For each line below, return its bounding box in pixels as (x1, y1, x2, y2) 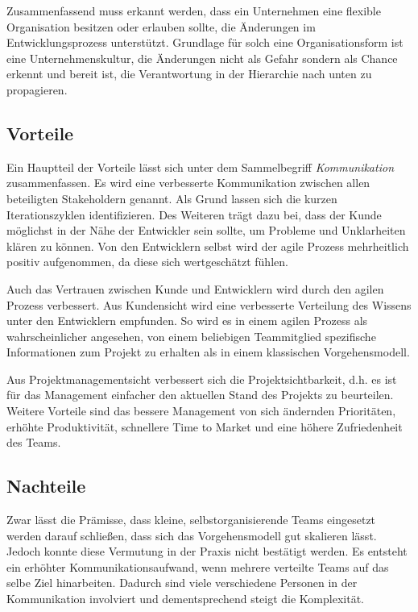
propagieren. (6, 81, 68, 98)
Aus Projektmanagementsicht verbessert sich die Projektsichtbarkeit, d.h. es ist (6, 370, 397, 387)
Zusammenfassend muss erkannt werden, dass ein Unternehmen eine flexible (6, 2, 381, 19)
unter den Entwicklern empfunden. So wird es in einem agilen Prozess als (6, 312, 368, 329)
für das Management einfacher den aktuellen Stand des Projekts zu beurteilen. (6, 386, 394, 403)
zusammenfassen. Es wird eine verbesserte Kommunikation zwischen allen (6, 174, 370, 191)
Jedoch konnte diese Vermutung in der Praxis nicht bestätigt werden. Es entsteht (6, 543, 408, 560)
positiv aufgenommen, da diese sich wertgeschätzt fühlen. (6, 253, 288, 270)
